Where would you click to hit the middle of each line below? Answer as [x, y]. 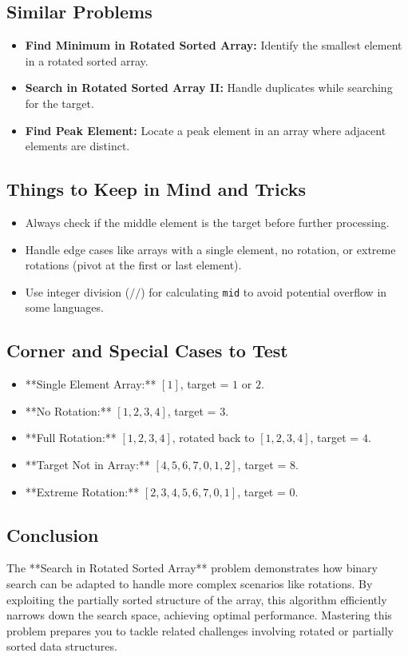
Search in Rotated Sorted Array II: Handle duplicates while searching [209, 88]
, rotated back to [213, 438]
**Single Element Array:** [91, 384]
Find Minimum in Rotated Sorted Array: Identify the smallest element [214, 45]
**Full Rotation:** [71, 438]
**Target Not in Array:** [87, 464]
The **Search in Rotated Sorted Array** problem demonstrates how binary [192, 568]
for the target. [59, 103]
